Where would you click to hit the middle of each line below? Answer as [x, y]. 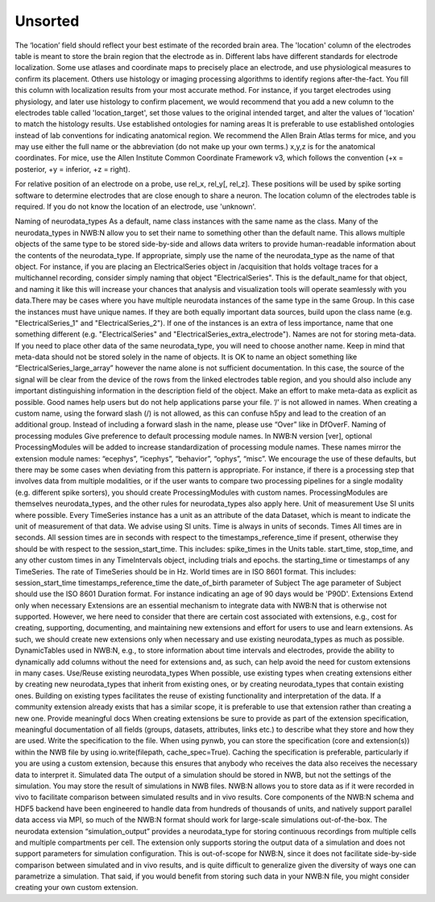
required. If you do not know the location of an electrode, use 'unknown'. [136, 207]
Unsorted [47, 21]
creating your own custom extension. [77, 887]
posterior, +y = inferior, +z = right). [72, 169]
